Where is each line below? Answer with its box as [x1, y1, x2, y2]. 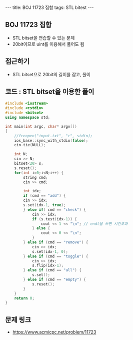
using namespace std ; [5, 115, 50, 120]
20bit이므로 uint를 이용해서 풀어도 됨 [12, 41, 84, 47]
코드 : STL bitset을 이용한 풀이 [5, 88, 94, 96]
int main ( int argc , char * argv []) [5, 124, 77, 129]
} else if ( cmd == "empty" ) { [23, 277, 86, 282]
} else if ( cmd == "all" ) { [23, 268, 81, 273]
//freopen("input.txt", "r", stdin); [14, 133, 93, 138]
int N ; [14, 152, 28, 157]
